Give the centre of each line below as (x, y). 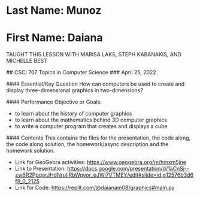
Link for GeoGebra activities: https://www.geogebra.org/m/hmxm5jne (101, 162)
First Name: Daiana (54, 38)
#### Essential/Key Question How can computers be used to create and (96, 84)
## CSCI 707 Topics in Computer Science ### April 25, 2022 (81, 72)
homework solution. (31, 151)
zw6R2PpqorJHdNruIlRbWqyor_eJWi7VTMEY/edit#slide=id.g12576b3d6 (104, 175)
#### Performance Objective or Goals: (54, 102)
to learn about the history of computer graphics (73, 114)
